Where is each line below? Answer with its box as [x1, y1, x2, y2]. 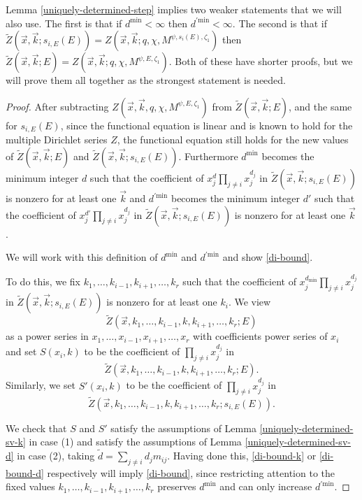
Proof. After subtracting [6, 99, 109, 113]
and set [6, 344, 37, 359]
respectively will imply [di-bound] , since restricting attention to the [47, 465, 335, 480]
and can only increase [219, 479, 312, 494]
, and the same [289, 99, 352, 113]
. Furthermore [178, 148, 238, 163]
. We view [228, 294, 271, 309]
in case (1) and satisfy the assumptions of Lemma [29, 434, 242, 449]
